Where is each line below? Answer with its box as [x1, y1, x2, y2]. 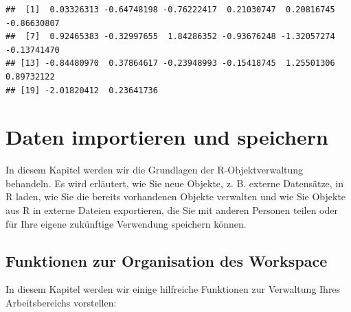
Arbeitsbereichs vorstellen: [5, 296, 117, 310]
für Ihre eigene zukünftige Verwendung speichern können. [5, 216, 247, 230]
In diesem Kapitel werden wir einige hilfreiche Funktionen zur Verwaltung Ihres [5, 282, 341, 296]
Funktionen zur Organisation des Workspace [5, 250, 328, 271]
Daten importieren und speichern [5, 123, 328, 151]
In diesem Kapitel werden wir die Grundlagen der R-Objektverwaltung [5, 163, 304, 177]
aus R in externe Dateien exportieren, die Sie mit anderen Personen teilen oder [5, 203, 338, 217]
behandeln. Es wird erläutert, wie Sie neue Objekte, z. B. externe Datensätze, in [5, 176, 344, 190]
